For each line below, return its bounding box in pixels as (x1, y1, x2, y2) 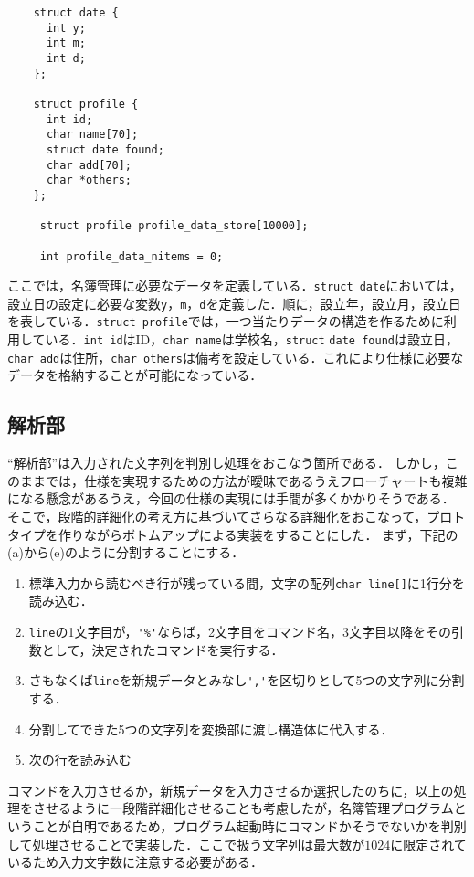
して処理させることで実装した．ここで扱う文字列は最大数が (7, 834, 365, 853)
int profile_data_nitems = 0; (39, 249, 224, 263)
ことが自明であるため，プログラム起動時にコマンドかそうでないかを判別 (32, 816, 467, 835)
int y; (46, 21, 86, 35)
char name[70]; (46, 128, 139, 142)
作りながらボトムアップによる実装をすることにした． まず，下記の (58, 524, 458, 544)
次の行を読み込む (28, 750, 132, 769)
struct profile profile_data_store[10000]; (39, 219, 309, 233)
